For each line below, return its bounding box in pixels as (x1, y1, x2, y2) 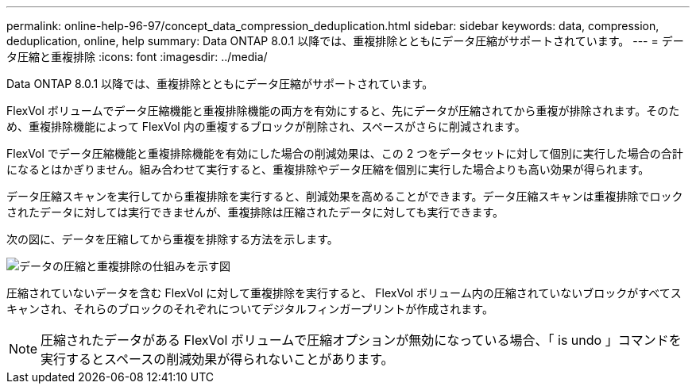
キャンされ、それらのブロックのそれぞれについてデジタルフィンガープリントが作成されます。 (6, 302, 493, 315)
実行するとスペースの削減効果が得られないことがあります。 (41, 351, 394, 367)
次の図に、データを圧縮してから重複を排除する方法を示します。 (6, 232, 338, 246)
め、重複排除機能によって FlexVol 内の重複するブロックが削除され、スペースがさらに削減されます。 (6, 120, 526, 133)
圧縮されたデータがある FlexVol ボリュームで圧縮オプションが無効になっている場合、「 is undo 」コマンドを (41, 332, 682, 348)
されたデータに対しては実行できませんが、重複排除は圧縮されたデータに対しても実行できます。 (6, 205, 505, 219)
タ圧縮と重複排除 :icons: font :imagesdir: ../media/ (6, 50, 268, 63)
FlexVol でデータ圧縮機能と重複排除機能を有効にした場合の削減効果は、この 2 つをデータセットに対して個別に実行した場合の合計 (6, 147, 683, 160)
